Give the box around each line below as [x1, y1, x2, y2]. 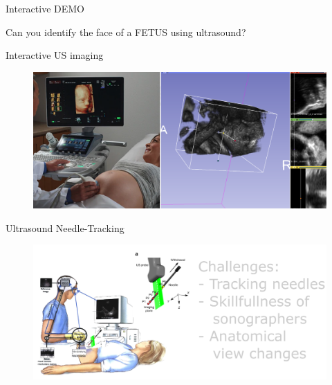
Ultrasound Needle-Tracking [6, 220, 124, 235]
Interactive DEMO [6, 1, 84, 15]
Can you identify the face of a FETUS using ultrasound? [6, 24, 246, 39]
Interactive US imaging [6, 48, 104, 62]
